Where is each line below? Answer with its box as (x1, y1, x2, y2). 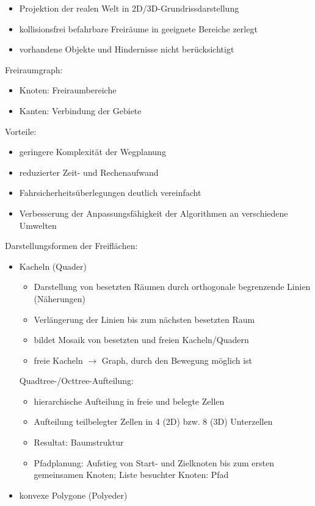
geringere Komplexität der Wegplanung (19, 145, 166, 158)
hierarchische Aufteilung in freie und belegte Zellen (34, 394, 225, 407)
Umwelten (19, 219, 57, 231)
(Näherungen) (34, 292, 86, 305)
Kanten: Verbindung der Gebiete (19, 104, 142, 117)
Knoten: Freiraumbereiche (19, 84, 117, 96)
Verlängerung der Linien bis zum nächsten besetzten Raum (34, 313, 255, 325)
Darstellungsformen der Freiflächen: (5, 239, 138, 252)
